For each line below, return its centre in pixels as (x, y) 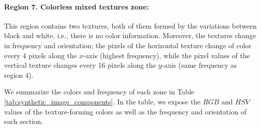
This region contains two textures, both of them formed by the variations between (130, 25)
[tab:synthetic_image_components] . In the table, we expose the (102, 101)
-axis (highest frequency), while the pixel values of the (166, 55)
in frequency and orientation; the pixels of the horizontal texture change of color (128, 45)
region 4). (19, 75)
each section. (24, 121)
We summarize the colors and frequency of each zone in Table (99, 92)
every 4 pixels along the (40, 55)
